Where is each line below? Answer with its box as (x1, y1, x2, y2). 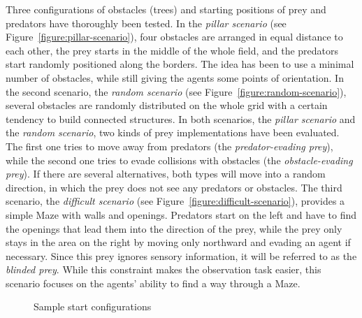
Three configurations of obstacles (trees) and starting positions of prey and (6, 2, 326, 16)
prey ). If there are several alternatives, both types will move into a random (6, 166, 326, 181)
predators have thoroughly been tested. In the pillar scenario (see (6, 15, 287, 30)
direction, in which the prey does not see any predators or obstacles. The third (6, 180, 342, 194)
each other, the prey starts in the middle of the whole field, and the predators (6, 43, 339, 57)
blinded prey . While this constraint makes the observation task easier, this (6, 262, 321, 277)
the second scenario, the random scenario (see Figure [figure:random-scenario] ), (6, 84, 347, 99)
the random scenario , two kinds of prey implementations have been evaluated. (6, 125, 340, 140)
